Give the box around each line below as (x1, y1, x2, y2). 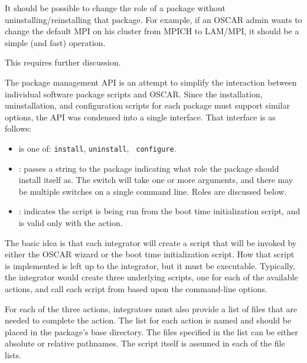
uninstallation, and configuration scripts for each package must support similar (5, 99, 290, 112)
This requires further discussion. (5, 56, 121, 68)
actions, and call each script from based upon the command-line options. (5, 282, 267, 295)
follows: (5, 122, 32, 135)
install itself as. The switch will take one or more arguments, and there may (18, 174, 293, 186)
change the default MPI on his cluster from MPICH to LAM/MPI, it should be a (5, 25, 299, 37)
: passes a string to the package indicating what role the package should (18, 162, 279, 174)
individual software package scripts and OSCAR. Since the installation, (5, 87, 263, 100)
